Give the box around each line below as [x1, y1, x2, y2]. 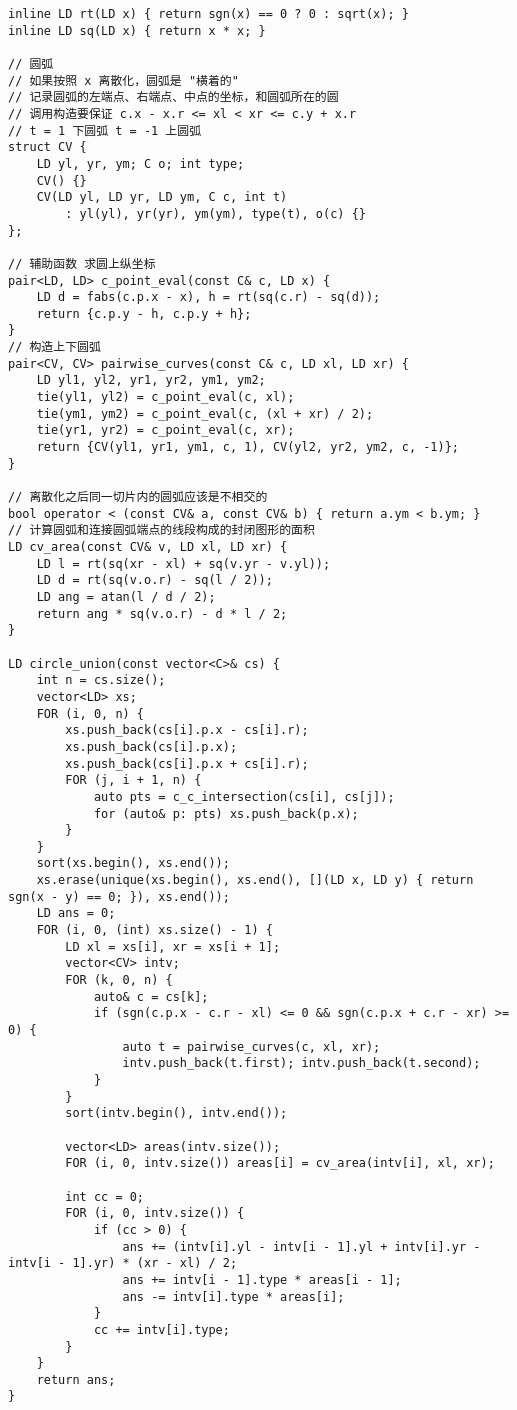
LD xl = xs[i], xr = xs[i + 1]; [65, 939, 281, 954]
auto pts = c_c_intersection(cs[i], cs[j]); [93, 789, 395, 804]
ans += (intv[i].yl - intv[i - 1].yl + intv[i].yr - [122, 1239, 481, 1254]
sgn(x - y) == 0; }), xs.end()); [8, 889, 230, 904]
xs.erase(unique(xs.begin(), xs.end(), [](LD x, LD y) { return [36, 873, 474, 888]
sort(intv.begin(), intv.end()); [65, 1106, 288, 1121]
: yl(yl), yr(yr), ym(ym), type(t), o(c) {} [65, 206, 366, 221]
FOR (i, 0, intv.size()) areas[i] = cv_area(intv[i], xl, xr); [65, 1156, 495, 1171]
